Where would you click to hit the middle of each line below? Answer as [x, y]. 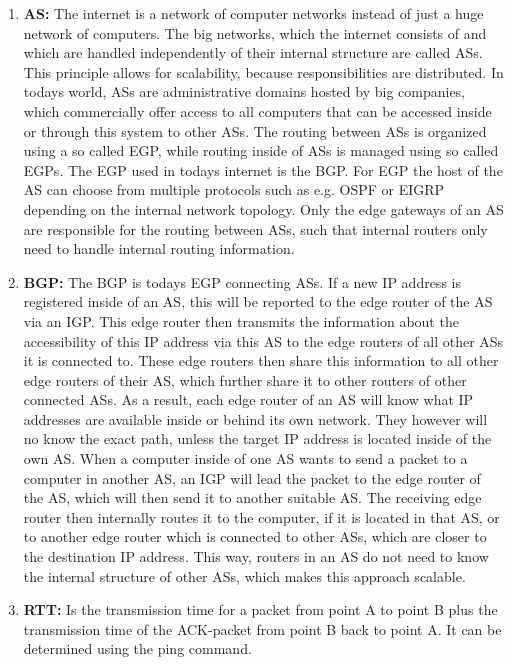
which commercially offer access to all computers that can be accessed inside [257, 110]
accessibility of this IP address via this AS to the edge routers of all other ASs [263, 340]
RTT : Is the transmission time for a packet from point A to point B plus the [260, 609]
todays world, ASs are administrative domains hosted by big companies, [244, 91]
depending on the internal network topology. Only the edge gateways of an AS [263, 208]
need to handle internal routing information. [159, 248]
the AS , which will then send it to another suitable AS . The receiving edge [252, 497]
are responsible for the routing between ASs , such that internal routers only [255, 228]
